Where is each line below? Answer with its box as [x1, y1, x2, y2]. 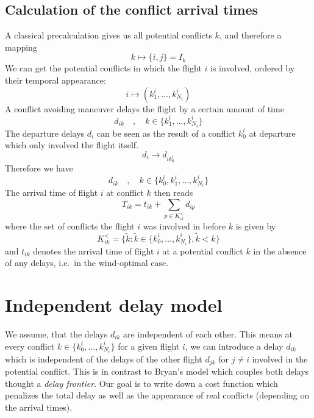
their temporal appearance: [5, 73, 106, 86]
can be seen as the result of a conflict [96, 126, 236, 139]
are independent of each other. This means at [123, 328, 293, 340]
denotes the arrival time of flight [33, 244, 154, 257]
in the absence [253, 244, 307, 257]
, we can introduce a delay [185, 339, 284, 352]
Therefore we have [5, 162, 73, 175]
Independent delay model [5, 292, 223, 317]
